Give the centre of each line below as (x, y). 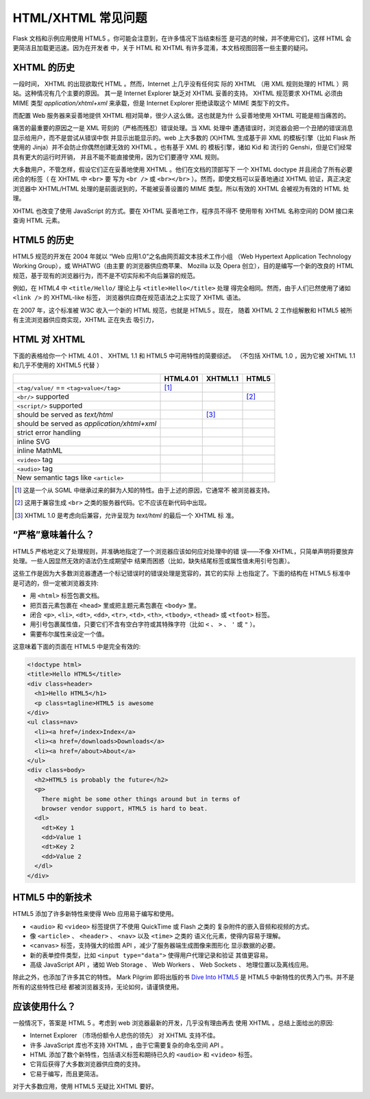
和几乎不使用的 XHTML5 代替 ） (58, 365)
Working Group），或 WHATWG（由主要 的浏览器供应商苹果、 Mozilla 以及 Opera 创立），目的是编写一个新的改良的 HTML (183, 266)
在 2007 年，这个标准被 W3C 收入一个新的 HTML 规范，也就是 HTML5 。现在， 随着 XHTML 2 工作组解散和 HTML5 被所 (183, 310)
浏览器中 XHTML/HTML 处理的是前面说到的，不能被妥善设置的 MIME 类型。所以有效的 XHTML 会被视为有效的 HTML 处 (181, 188)
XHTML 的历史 (44, 67)
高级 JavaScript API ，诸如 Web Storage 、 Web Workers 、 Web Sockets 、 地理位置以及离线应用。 (171, 965)
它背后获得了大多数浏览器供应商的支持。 (87, 1064)
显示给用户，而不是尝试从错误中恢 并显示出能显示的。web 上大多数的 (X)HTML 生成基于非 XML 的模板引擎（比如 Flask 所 (184, 138)
